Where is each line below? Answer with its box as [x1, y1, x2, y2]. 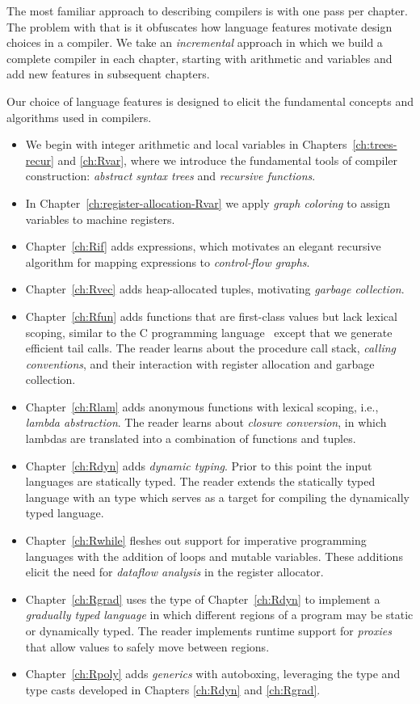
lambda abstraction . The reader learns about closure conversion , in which [25, 414, 387, 431]
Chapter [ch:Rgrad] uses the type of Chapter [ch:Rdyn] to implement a [25, 590, 380, 607]
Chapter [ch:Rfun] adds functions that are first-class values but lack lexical [25, 307, 397, 324]
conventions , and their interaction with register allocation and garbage [25, 355, 375, 372]
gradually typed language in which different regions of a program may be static [25, 606, 414, 623]
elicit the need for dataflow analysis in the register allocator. [25, 563, 324, 580]
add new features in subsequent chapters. [6, 65, 210, 82]
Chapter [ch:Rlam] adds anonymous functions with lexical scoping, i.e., [25, 398, 379, 415]
